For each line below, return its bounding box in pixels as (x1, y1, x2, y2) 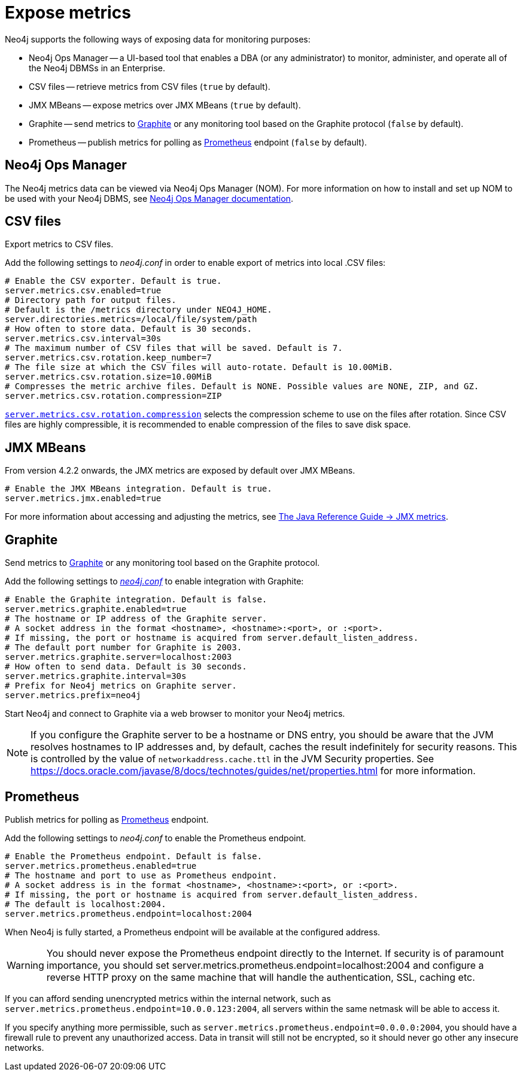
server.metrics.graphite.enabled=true (5, 604, 187, 614)
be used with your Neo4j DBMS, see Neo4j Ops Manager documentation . (5, 193, 293, 204)
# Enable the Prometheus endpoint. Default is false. (5, 851, 262, 861)
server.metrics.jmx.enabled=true (5, 493, 162, 504)
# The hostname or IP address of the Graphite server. (5, 614, 267, 624)
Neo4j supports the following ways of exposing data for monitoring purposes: (5, 34, 311, 44)
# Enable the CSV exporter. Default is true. (5, 276, 222, 286)
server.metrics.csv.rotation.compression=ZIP (5, 391, 222, 401)
